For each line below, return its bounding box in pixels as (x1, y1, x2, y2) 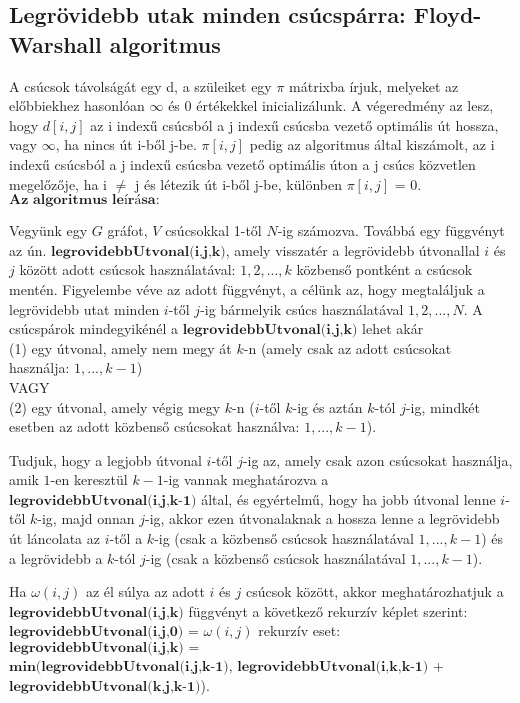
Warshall (9, 28, 102, 59)
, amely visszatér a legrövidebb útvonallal (225, 239, 480, 260)
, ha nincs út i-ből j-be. (55, 134, 197, 155)
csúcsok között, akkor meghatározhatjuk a (245, 581, 504, 602)
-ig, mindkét (405, 396, 480, 417)
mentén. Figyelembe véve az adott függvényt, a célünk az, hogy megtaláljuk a (9, 278, 485, 299)
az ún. (9, 239, 47, 260)
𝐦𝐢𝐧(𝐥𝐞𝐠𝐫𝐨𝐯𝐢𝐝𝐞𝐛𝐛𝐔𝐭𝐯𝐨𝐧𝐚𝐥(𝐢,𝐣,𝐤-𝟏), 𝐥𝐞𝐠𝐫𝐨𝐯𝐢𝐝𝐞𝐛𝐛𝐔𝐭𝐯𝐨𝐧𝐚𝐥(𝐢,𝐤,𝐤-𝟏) (9, 660, 429, 675)
